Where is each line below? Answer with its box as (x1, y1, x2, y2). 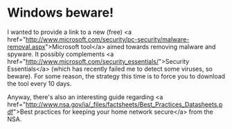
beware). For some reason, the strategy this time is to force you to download (7, 71, 226, 80)
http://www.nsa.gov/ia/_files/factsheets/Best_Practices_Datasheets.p (25, 100, 223, 108)
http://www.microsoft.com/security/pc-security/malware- (25, 35, 190, 43)
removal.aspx (7, 42, 46, 51)
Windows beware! (7, 5, 114, 21)
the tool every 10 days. (7, 79, 72, 87)
